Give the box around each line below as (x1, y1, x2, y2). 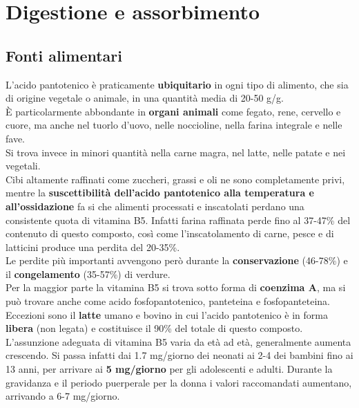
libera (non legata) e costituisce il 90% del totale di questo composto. (6, 321, 303, 335)
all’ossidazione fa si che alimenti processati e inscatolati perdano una (6, 198, 304, 213)
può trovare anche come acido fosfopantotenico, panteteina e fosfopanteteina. (6, 294, 331, 308)
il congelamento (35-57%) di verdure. (6, 266, 171, 281)
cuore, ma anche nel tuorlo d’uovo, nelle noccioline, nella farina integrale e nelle (6, 118, 342, 132)
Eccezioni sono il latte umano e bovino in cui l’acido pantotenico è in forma (6, 307, 328, 322)
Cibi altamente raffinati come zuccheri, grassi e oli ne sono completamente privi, (6, 171, 345, 186)
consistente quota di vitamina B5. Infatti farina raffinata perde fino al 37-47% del (6, 212, 351, 227)
